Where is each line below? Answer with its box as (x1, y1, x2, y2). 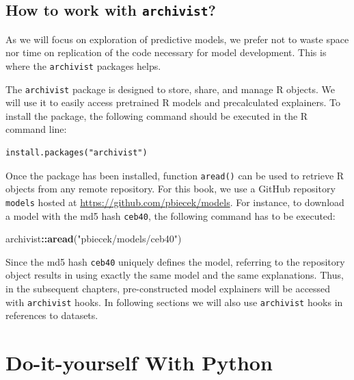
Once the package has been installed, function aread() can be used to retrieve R (5, 168, 344, 182)
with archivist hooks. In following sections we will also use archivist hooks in (5, 294, 343, 309)
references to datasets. (5, 308, 98, 322)
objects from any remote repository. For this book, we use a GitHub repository (5, 181, 336, 196)
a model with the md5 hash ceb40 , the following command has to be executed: (5, 208, 336, 223)
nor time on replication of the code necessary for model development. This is (5, 45, 327, 60)
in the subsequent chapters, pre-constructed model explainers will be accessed (5, 281, 331, 296)
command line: (5, 122, 67, 136)
